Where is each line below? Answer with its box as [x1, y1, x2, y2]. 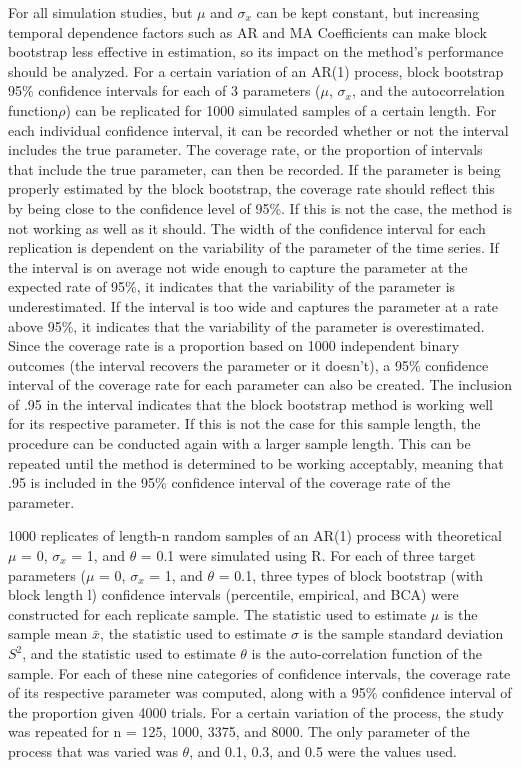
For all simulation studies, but [8, 2, 193, 22]
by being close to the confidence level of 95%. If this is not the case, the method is [8, 197, 512, 218]
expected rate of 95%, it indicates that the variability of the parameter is [8, 276, 456, 297]
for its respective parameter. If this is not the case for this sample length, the [8, 413, 481, 434]
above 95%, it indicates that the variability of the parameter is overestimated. [8, 315, 485, 336]
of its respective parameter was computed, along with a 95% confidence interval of [8, 682, 512, 703]
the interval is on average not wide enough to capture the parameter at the [8, 256, 468, 277]
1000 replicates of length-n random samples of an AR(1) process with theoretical [8, 525, 502, 546]
